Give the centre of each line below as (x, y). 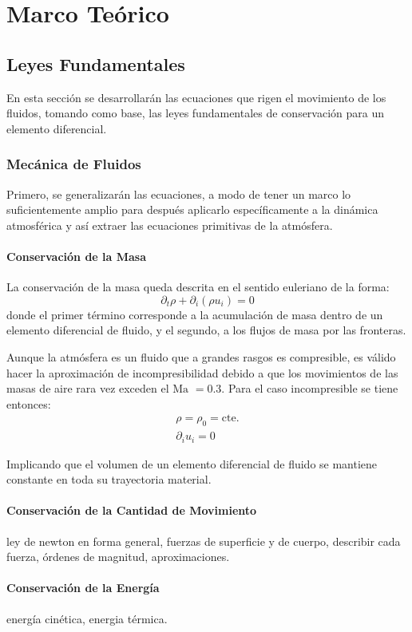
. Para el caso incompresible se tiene (310, 388)
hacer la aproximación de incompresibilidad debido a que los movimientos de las (202, 372)
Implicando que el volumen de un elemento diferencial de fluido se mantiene (192, 463)
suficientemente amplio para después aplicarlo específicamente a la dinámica (192, 209)
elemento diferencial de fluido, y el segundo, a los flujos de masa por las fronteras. (206, 330)
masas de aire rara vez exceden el (88, 388)
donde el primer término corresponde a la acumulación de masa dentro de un (195, 314)
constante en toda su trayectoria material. (109, 479)
